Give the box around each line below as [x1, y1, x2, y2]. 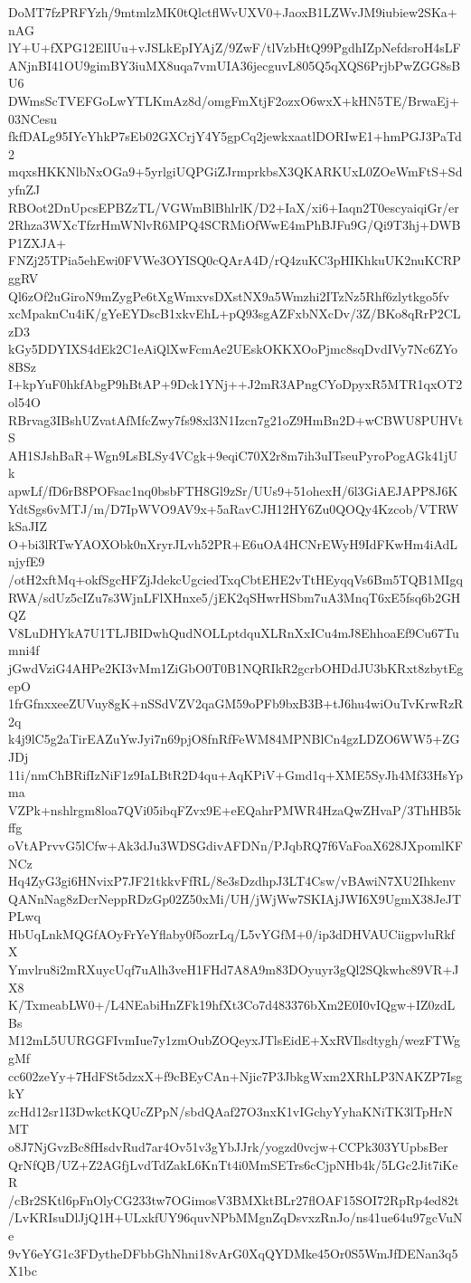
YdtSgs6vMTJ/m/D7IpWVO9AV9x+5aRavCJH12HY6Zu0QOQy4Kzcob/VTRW [8, 499, 459, 518]
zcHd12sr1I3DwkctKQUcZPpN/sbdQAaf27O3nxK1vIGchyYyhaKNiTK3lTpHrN [8, 1101, 453, 1120]
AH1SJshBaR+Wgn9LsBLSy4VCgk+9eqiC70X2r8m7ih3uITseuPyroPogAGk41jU [8, 445, 458, 464]
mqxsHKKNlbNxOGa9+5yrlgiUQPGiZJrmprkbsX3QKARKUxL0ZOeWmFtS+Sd [8, 162, 463, 181]
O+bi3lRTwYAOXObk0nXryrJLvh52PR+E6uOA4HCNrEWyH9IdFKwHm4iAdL [8, 534, 458, 553]
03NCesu [8, 109, 58, 128]
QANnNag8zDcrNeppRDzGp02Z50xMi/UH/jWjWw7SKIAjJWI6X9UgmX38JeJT [8, 889, 462, 908]
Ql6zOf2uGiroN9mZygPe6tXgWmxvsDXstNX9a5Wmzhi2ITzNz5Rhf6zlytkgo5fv [8, 286, 449, 305]
